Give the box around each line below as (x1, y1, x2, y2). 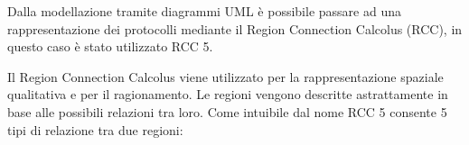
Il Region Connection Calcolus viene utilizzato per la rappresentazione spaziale (7, 67, 444, 86)
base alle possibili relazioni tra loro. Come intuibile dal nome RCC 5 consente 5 (7, 102, 447, 121)
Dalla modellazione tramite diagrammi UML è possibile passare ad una (7, 2, 401, 20)
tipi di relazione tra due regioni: (7, 120, 183, 139)
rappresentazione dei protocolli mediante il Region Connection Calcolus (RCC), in (7, 19, 463, 38)
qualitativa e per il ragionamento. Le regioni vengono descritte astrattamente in (7, 85, 448, 104)
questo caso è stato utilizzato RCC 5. (7, 37, 213, 56)
